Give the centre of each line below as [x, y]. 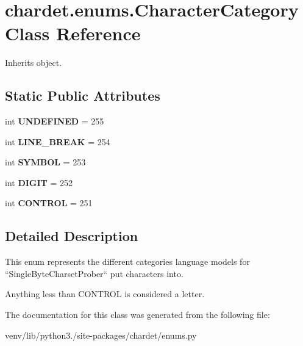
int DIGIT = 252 [39, 182]
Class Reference [73, 33]
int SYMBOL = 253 [45, 162]
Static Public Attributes [83, 96]
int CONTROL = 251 [49, 203]
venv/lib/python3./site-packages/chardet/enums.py [101, 335]
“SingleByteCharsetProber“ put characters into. [94, 273]
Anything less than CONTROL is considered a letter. [105, 294]
